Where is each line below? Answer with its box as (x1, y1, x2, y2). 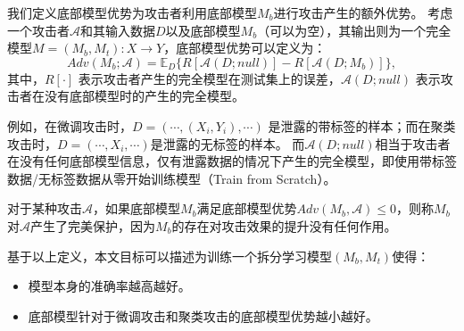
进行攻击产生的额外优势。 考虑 (273, 4, 453, 21)
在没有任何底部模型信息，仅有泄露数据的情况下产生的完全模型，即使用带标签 (7, 152, 457, 170)
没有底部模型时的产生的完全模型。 (44, 87, 244, 105)
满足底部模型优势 (196, 199, 297, 218)
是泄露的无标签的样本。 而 (150, 134, 305, 153)
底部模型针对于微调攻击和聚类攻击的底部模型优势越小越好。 (28, 306, 378, 325)
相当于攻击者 (375, 134, 451, 153)
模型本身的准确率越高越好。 (28, 277, 191, 295)
